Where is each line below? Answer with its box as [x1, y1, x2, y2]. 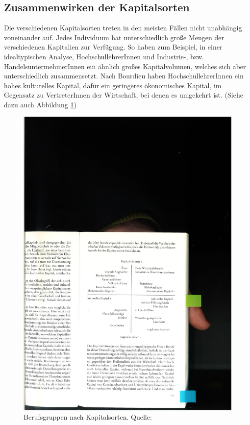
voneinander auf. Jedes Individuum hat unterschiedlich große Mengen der [4, 32, 224, 42]
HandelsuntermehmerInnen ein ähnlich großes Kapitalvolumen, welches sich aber [4, 61, 246, 71]
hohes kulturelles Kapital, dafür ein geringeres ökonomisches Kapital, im [4, 80, 222, 90]
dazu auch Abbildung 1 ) [4, 99, 76, 109]
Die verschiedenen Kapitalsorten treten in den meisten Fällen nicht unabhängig [4, 23, 242, 33]
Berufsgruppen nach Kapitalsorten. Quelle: [24, 412, 152, 422]
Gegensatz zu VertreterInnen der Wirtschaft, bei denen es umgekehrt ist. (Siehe [4, 90, 243, 100]
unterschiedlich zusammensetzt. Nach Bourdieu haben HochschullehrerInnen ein [4, 71, 244, 81]
